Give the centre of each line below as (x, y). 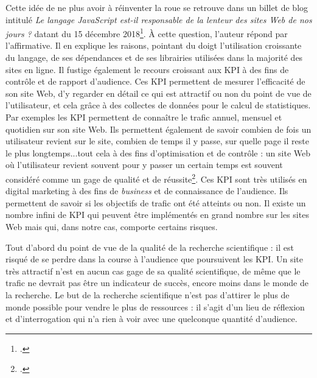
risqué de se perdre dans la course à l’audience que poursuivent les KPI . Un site (154, 259)
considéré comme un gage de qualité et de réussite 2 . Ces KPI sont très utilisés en (156, 178)
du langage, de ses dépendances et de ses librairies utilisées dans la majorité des (154, 58)
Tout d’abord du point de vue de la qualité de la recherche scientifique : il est (150, 247)
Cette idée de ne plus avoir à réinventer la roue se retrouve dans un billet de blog (157, 7)
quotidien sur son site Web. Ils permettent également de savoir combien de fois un (158, 129)
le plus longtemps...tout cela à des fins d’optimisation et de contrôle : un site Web (158, 152)
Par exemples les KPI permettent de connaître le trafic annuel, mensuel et (144, 117)
